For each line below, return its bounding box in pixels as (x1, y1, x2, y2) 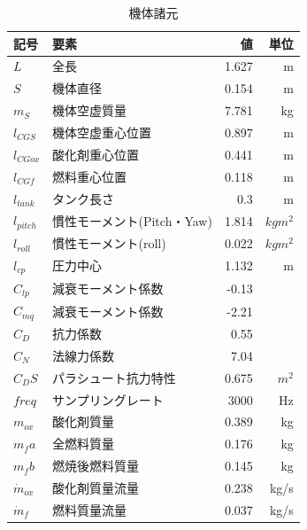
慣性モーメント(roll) (52, 234, 166, 253)
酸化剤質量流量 (52, 478, 140, 496)
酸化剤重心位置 (52, 144, 140, 163)
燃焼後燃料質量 (52, 456, 140, 475)
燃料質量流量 (52, 500, 127, 518)
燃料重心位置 (52, 167, 127, 185)
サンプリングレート (52, 390, 164, 409)
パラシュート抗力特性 (52, 368, 176, 386)
